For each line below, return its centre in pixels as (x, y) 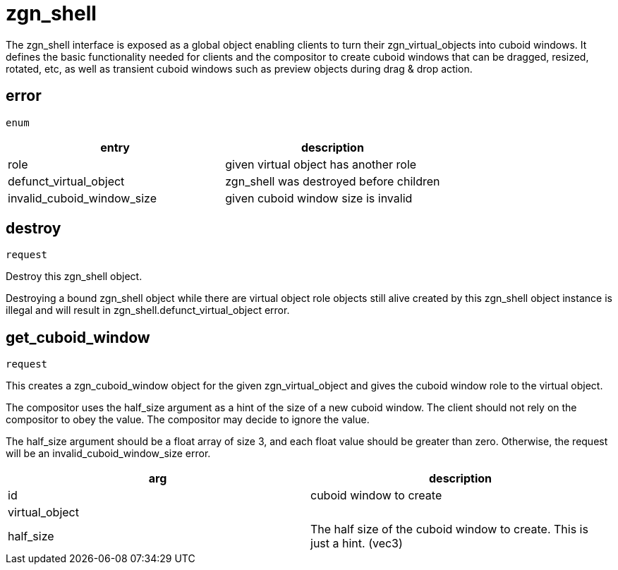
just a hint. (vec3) (357, 544)
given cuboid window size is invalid (319, 198)
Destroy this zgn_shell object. (74, 277)
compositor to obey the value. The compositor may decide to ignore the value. (188, 420)
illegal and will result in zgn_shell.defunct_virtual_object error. (148, 310)
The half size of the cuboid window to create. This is (449, 529)
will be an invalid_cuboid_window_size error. (108, 454)
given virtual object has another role (321, 164)
